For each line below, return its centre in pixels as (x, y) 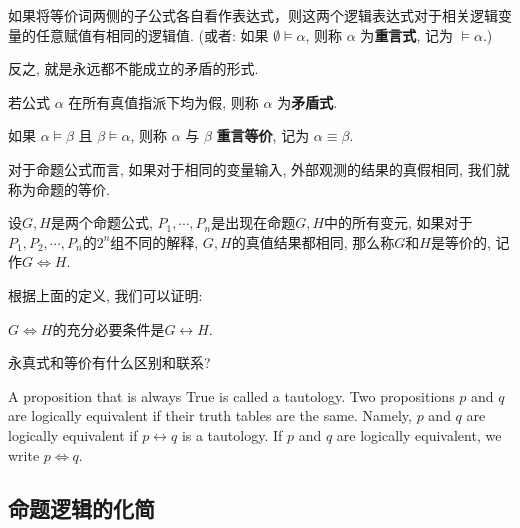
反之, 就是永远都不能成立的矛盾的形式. (133, 68)
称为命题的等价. (59, 188)
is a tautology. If (232, 434)
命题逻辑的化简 (81, 508)
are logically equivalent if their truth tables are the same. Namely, (210, 415)
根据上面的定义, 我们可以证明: (105, 294)
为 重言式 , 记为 (406, 34)
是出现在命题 (253, 222)
